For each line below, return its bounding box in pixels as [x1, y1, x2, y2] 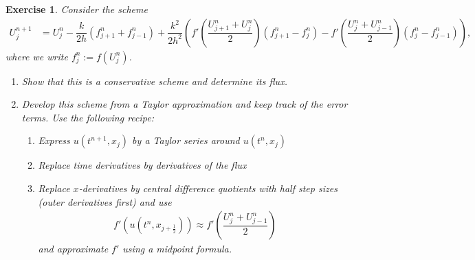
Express [38, 133, 70, 147]
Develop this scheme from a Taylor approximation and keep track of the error [21, 97, 348, 111]
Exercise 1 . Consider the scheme [5, 2, 148, 16]
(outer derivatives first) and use [38, 194, 172, 209]
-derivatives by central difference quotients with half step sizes [78, 181, 338, 195]
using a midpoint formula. [122, 241, 232, 256]
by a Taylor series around [132, 133, 240, 147]
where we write [5, 49, 68, 63]
